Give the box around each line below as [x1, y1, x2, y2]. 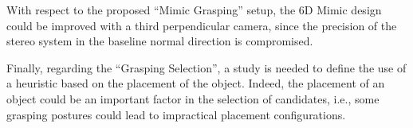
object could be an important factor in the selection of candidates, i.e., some [6, 90, 380, 107]
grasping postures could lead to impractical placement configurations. [6, 106, 346, 122]
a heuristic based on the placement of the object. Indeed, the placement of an [6, 75, 385, 91]
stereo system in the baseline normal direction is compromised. [6, 33, 313, 49]
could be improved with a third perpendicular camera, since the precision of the [6, 17, 397, 33]
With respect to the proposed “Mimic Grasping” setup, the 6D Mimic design [6, 2, 382, 17]
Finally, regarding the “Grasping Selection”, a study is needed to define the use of [6, 59, 407, 76]
